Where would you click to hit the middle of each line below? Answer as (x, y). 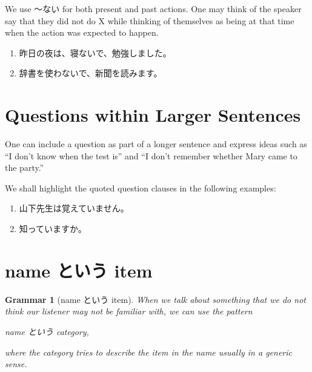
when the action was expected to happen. (82, 32)
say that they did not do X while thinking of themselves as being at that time (150, 20)
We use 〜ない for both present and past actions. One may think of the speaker (153, 8)
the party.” (25, 168)
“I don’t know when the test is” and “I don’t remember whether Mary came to (151, 155)
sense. (16, 364)
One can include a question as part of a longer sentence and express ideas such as (156, 144)
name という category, (47, 331)
